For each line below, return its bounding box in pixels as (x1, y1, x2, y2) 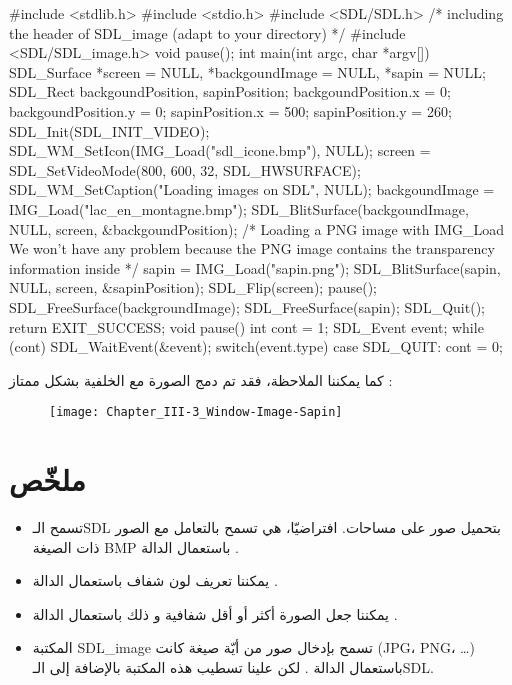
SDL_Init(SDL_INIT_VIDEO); (9, 120, 210, 141)
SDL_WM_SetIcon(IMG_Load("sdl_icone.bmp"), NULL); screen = (9, 140, 431, 161)
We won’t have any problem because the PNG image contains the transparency (9, 238, 495, 259)
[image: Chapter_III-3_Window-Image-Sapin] (49, 405, 343, 420)
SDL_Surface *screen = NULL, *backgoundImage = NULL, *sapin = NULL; (9, 61, 487, 82)
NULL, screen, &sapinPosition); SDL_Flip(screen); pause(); (9, 277, 377, 298)
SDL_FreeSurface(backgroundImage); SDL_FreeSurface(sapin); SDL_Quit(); (9, 296, 485, 317)
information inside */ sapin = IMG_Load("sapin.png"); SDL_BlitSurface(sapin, (9, 257, 501, 278)
